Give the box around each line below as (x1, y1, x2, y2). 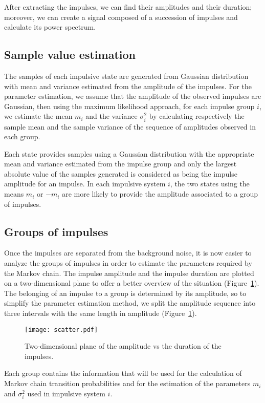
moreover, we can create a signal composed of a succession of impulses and (4, 11, 238, 22)
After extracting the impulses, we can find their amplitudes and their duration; (4, 2, 252, 12)
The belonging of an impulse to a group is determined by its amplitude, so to (4, 287, 247, 298)
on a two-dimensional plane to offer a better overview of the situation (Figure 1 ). (4, 278, 259, 288)
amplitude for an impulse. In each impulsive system (4, 178, 166, 189)
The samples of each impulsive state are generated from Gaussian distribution (4, 70, 249, 81)
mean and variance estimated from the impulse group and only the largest (4, 158, 237, 169)
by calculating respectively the (149, 111, 245, 121)
